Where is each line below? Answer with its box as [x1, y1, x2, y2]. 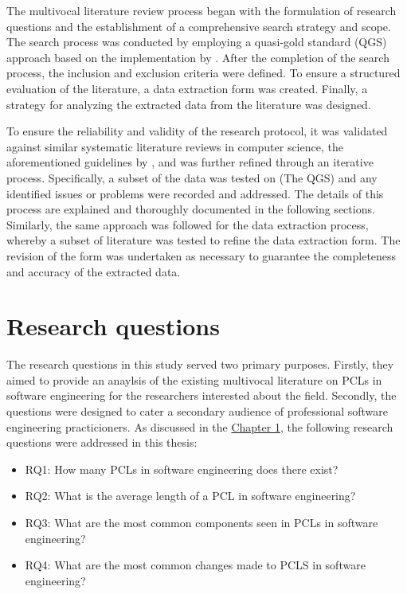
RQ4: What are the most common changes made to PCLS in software [25, 557, 366, 573]
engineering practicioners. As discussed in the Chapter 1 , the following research [6, 418, 393, 435]
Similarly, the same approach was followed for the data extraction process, [6, 216, 369, 233]
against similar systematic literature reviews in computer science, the [6, 138, 343, 154]
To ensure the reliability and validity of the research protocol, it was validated [6, 123, 388, 139]
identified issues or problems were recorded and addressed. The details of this [6, 185, 384, 201]
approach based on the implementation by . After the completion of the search [6, 49, 389, 65]
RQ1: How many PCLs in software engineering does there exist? [25, 460, 339, 477]
